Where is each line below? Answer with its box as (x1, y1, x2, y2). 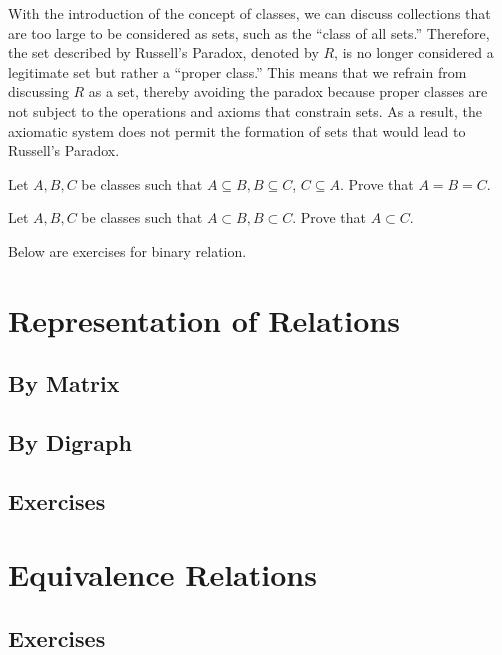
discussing (8, 81, 69, 102)
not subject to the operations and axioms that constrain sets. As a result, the (8, 100, 482, 121)
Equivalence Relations (8, 554, 317, 595)
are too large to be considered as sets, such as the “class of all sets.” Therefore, (8, 22, 490, 43)
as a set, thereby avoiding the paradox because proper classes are (88, 81, 488, 102)
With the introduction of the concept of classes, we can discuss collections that (8, 3, 491, 23)
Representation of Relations (8, 299, 400, 340)
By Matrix (8, 368, 120, 399)
